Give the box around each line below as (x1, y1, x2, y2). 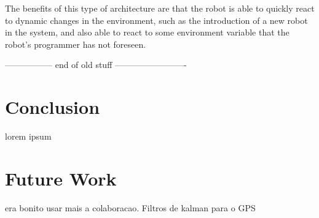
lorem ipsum (5, 130, 52, 143)
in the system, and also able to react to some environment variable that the (5, 26, 289, 39)
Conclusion (5, 94, 100, 119)
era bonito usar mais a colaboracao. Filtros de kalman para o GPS (5, 201, 256, 214)
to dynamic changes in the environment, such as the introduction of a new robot (5, 13, 308, 26)
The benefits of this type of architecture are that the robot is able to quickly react (5, 2, 315, 14)
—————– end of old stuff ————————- (5, 58, 187, 71)
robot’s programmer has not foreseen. (5, 37, 146, 50)
